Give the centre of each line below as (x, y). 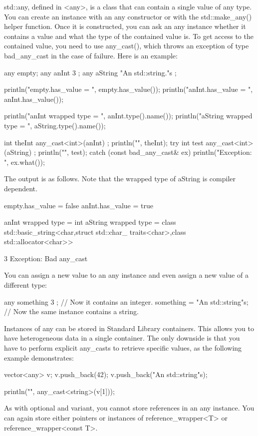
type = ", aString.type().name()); (55, 125)
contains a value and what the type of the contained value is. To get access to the (129, 36)
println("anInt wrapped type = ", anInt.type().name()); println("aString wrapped (128, 116)
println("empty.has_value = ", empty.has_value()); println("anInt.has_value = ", (129, 89)
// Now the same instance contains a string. (71, 311)
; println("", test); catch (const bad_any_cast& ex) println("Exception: (143, 152)
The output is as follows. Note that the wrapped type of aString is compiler (120, 179)
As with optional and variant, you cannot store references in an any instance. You (129, 408)
